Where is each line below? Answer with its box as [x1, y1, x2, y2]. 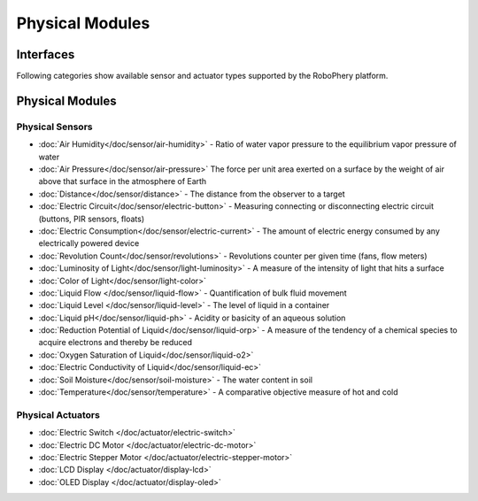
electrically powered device [38, 238, 140, 249]
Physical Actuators [16, 408, 101, 420]
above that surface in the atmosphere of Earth [38, 176, 207, 187]
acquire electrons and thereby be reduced [38, 337, 192, 348]
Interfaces [16, 47, 75, 62]
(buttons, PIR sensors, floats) [38, 213, 145, 224]
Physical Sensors [16, 120, 93, 133]
